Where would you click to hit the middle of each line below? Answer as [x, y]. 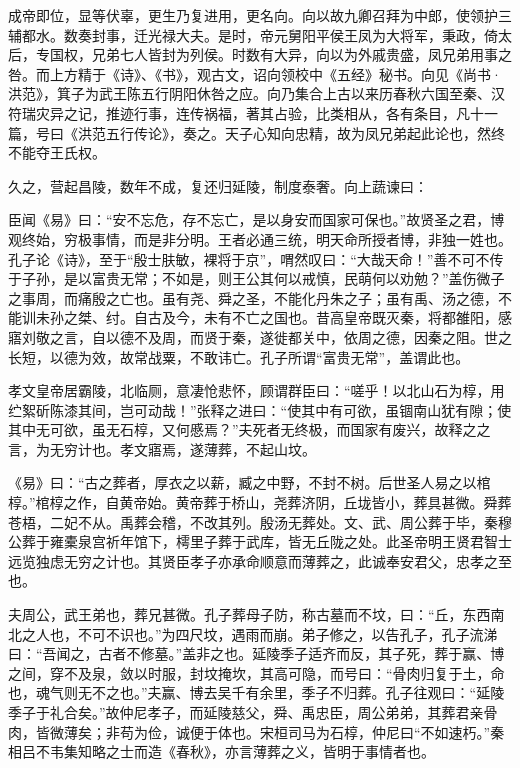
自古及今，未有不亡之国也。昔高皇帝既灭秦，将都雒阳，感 [322, 317]
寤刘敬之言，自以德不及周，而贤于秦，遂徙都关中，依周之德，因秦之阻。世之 [260, 336]
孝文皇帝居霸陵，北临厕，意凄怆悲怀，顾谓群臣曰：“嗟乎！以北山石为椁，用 [256, 390]
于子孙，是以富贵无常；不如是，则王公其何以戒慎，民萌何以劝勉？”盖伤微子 [256, 278]
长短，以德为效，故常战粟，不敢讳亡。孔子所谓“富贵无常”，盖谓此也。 [239, 356]
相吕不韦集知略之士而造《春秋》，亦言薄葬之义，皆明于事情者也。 [221, 751]
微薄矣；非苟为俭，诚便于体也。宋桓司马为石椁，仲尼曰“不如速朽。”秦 [277, 731]
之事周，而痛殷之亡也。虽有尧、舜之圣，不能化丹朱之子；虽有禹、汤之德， [253, 297]
